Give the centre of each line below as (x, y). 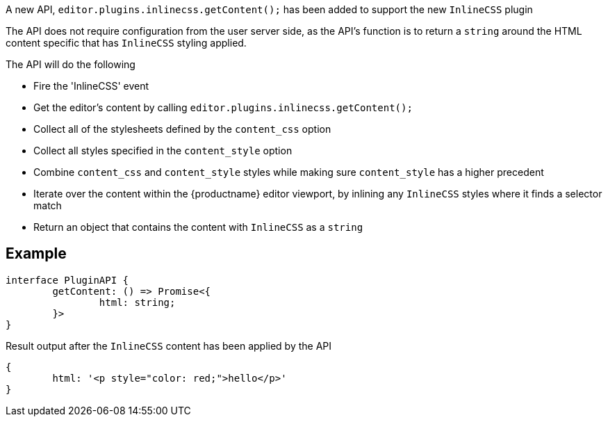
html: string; (137, 302)
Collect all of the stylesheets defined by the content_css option (182, 129)
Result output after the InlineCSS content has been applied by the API (169, 346)
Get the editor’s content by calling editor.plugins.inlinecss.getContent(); (223, 107)
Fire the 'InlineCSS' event (91, 86)
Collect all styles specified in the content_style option (163, 151)
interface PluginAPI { (67, 280)
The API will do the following (71, 64)
